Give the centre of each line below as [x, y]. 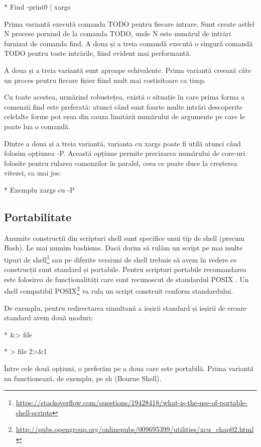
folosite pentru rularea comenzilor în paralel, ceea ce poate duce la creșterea [121, 163]
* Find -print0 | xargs [37, 7]
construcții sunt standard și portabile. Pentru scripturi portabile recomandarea [125, 269]
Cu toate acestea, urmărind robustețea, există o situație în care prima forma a [124, 97]
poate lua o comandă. [37, 126]
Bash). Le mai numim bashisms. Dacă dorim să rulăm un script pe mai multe [123, 248]
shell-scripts [34, 412]
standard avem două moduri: [48, 318]
